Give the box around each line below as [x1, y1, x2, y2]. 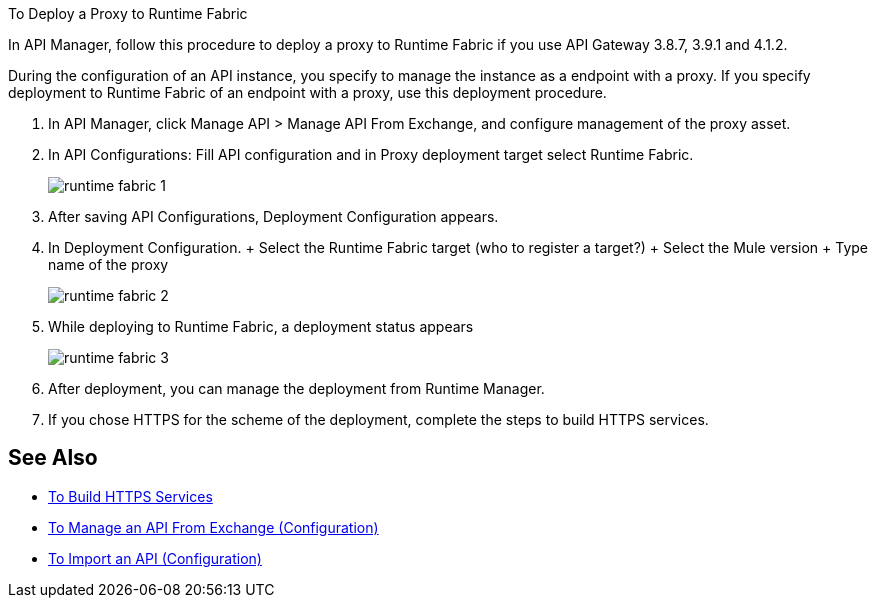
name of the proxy [48, 256, 169, 273]
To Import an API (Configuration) [48, 549, 262, 567]
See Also [8, 445, 98, 471]
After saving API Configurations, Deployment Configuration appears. [48, 208, 499, 225]
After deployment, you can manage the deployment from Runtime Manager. [48, 380, 545, 397]
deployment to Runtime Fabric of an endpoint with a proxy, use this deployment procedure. [8, 84, 607, 101]
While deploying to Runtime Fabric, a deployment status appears [48, 318, 474, 335]
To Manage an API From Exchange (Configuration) [48, 518, 379, 536]
